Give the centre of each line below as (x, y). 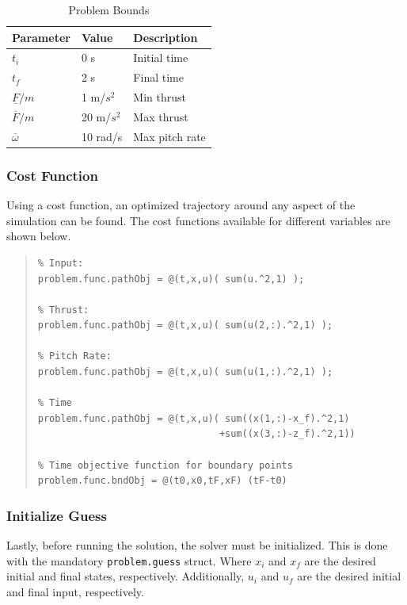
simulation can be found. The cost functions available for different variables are (199, 220)
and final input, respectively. (75, 591)
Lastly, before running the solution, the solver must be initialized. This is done (197, 545)
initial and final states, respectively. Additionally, (126, 576)
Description (165, 37)
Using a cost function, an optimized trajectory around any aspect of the (181, 205)
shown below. (39, 236)
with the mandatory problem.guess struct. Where (129, 560)
